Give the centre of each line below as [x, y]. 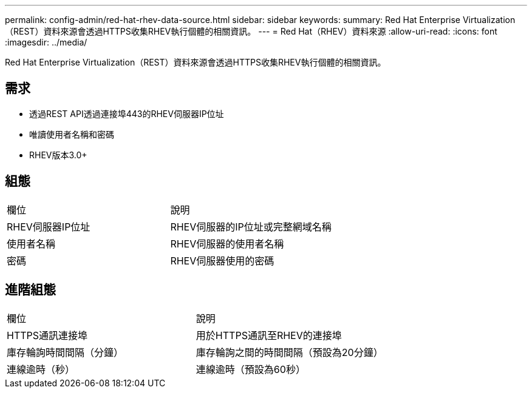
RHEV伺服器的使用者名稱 [227, 244]
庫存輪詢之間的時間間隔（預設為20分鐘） [289, 352]
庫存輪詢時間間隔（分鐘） [65, 352]
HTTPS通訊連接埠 [47, 335]
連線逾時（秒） [41, 369]
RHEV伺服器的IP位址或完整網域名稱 [251, 227]
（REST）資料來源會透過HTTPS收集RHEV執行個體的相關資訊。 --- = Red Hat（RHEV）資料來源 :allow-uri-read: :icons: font [251, 31]
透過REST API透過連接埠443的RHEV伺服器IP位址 [127, 113]
